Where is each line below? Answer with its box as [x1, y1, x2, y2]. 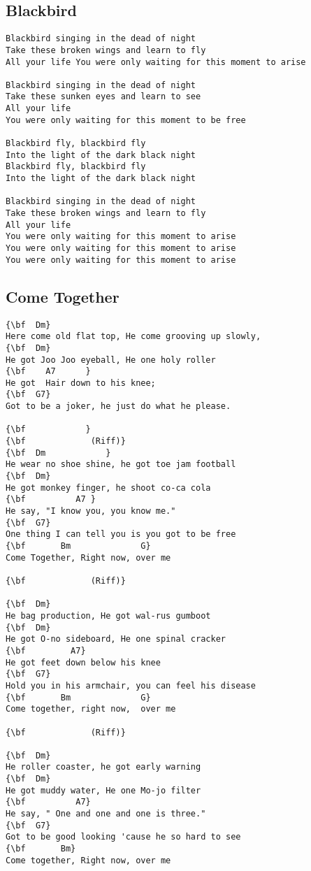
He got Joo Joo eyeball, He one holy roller [6, 354, 216, 365]
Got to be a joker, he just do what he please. [6, 401, 231, 412]
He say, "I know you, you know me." [6, 506, 176, 517]
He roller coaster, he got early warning [6, 762, 201, 772]
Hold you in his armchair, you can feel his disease [6, 680, 256, 691]
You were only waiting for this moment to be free [6, 115, 246, 125]
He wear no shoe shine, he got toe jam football [6, 459, 236, 470]
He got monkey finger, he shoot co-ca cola [6, 482, 211, 493]
